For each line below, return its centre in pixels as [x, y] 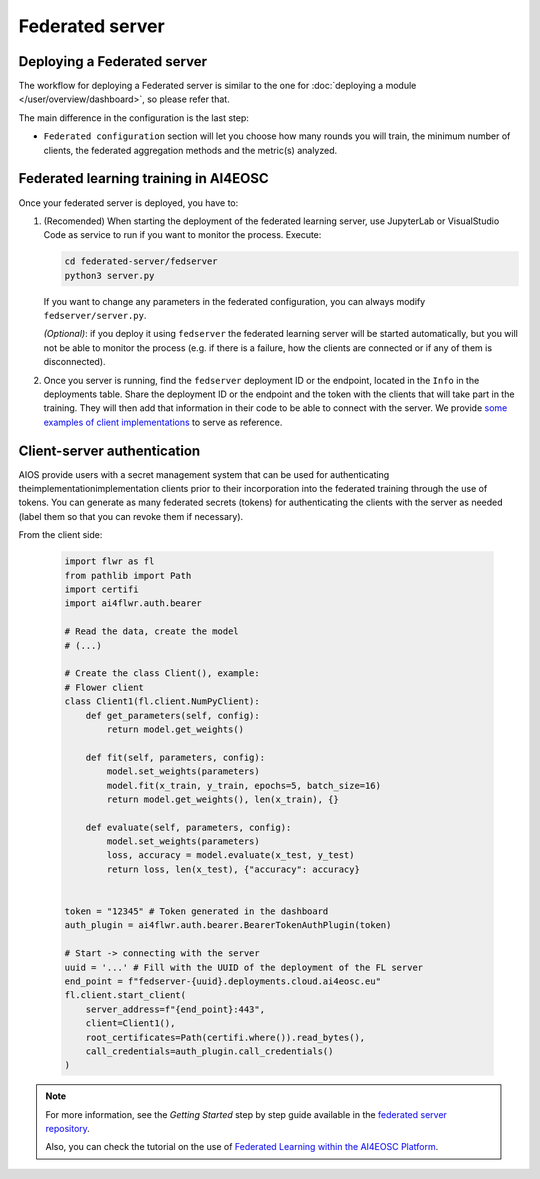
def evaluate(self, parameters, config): [188, 827]
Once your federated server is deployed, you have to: [128, 202]
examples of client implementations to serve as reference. [163, 422]
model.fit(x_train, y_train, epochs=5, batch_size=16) [244, 785]
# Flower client [104, 687]
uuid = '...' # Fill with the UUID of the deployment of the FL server [244, 967]
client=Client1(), [130, 1023]
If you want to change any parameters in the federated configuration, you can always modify [234, 301]
